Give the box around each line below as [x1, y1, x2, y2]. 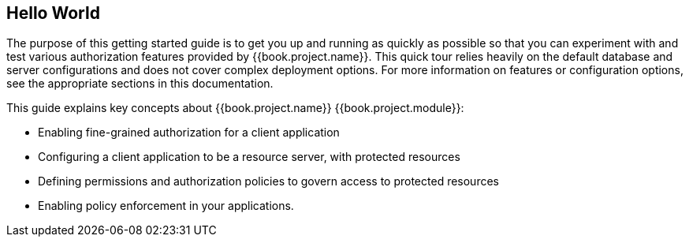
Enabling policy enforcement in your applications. [38, 199, 294, 213]
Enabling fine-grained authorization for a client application [38, 125, 340, 140]
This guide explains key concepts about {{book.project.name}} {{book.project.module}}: [6, 101, 464, 115]
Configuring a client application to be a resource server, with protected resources [38, 150, 460, 164]
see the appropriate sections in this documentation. [6, 77, 274, 91]
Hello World [6, 3, 100, 23]
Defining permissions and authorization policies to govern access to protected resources [38, 174, 499, 189]
